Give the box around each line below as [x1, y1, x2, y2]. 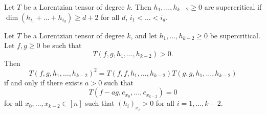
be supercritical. [210, 30, 260, 40]
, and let [130, 30, 157, 40]
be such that [42, 40, 82, 51]
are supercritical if [204, 2, 262, 12]
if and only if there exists [4, 77, 83, 87]
